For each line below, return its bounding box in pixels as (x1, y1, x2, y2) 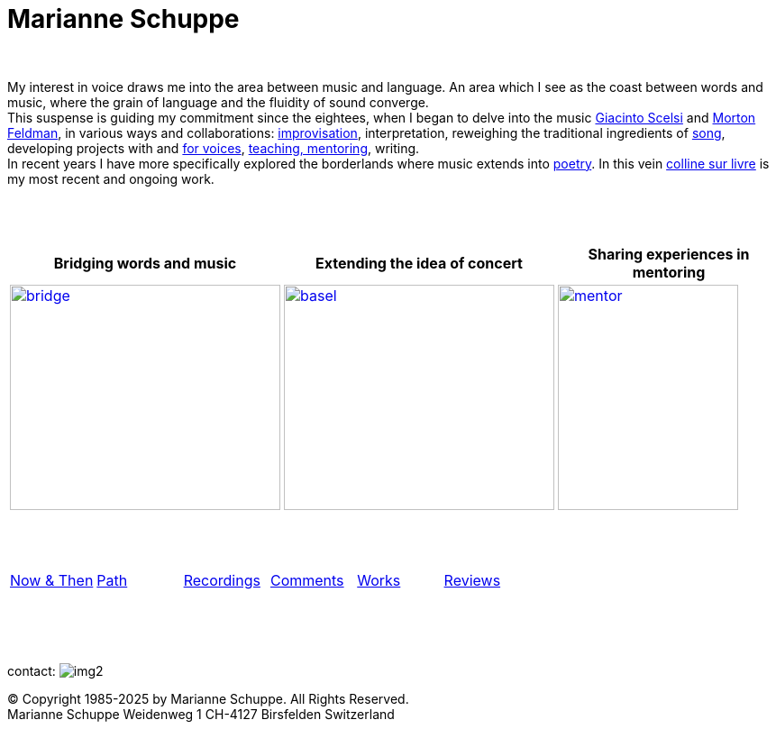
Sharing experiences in (588, 244, 750, 263)
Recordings (183, 570, 260, 589)
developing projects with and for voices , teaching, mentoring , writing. (7, 140, 420, 156)
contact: (7, 662, 56, 679)
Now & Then (10, 570, 94, 589)
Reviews (443, 570, 501, 589)
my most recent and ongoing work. (7, 170, 215, 187)
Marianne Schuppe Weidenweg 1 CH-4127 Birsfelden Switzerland (7, 706, 395, 722)
